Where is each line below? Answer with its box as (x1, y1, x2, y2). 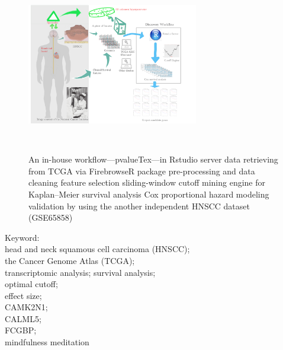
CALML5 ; (5, 312, 41, 324)
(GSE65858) (28, 211, 73, 224)
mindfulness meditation (5, 336, 89, 348)
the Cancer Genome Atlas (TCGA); (5, 254, 135, 266)
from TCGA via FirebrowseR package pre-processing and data (28, 164, 255, 177)
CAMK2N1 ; (5, 301, 48, 313)
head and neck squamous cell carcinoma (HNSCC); (5, 243, 190, 255)
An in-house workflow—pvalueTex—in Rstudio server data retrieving (28, 153, 278, 166)
